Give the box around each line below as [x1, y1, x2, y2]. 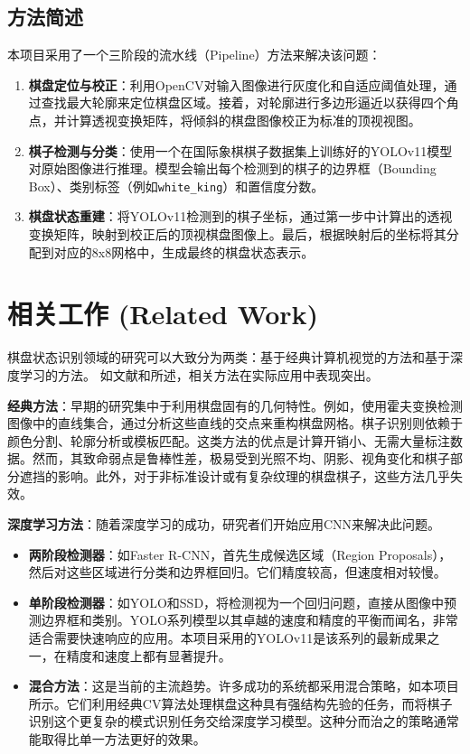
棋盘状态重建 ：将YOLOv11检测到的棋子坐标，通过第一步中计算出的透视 [28, 207, 453, 226]
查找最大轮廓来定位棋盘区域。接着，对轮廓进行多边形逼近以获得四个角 [41, 93, 459, 112]
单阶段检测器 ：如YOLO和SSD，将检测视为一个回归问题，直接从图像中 [28, 592, 445, 611]
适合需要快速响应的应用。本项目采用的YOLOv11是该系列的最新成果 [28, 628, 428, 647]
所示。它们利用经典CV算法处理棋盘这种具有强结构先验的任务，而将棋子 [28, 693, 453, 712]
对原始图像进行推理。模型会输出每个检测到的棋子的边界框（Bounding [28, 159, 437, 178]
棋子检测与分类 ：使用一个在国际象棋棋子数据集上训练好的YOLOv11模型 [28, 141, 453, 160]
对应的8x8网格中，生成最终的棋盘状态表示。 [53, 242, 315, 261]
